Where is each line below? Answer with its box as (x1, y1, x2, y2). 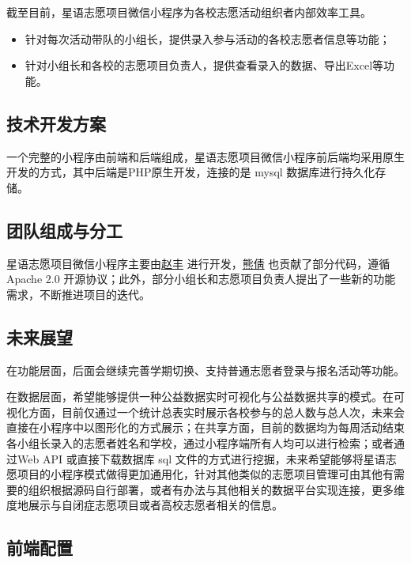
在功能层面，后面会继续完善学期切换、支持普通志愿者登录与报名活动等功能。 (6, 361, 405, 378)
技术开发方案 (6, 111, 106, 135)
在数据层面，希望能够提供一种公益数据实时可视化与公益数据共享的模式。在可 (6, 388, 405, 405)
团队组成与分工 (6, 217, 123, 242)
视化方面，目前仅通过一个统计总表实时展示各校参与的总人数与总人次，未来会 (6, 403, 405, 420)
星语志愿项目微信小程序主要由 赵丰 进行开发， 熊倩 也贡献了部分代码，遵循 (6, 255, 390, 271)
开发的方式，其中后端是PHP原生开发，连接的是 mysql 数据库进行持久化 (6, 164, 375, 180)
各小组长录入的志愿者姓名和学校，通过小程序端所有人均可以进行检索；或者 (6, 434, 394, 451)
